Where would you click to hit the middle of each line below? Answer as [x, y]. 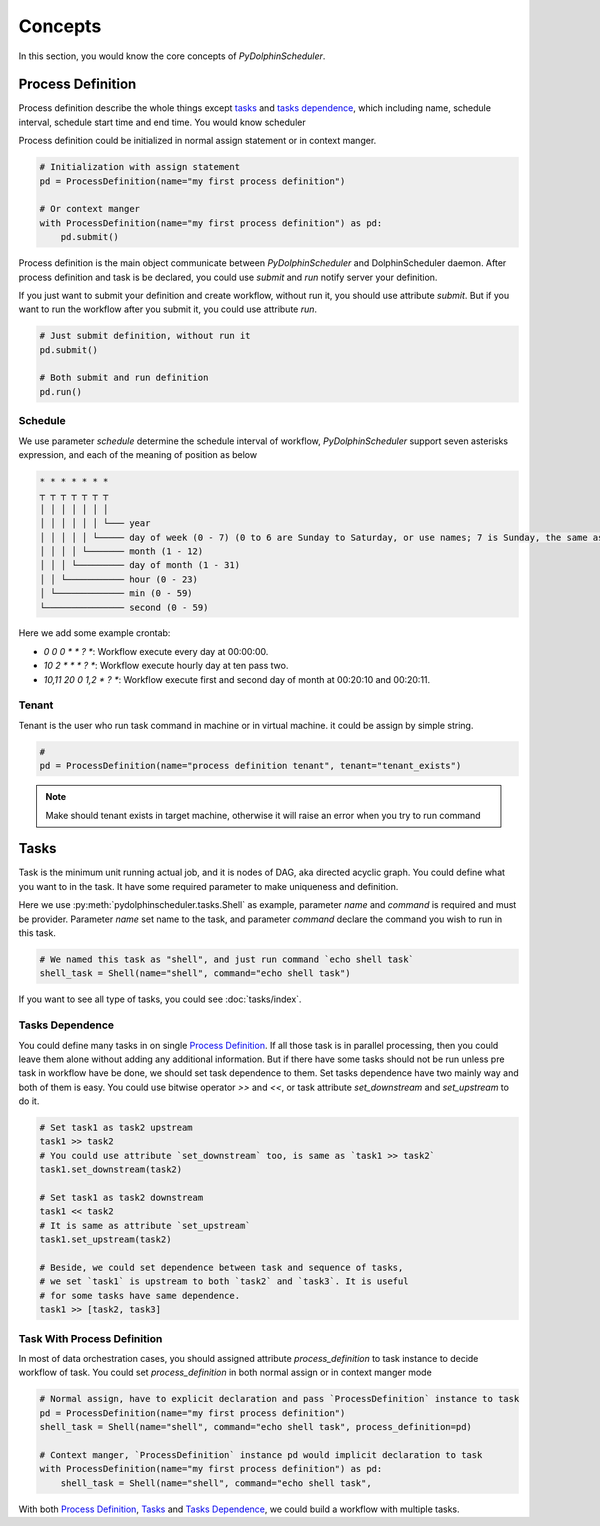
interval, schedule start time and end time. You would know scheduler [162, 122]
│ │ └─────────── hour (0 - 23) [119, 579]
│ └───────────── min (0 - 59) [116, 593]
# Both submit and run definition [124, 378]
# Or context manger [89, 209]
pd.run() [61, 391]
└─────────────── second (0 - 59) [124, 607]
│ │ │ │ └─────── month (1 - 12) [121, 551]
